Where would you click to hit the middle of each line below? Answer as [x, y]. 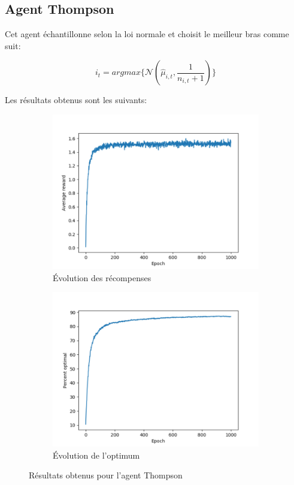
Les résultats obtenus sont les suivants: [76, 100]
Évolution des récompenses [102, 277]
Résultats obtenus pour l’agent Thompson [106, 475]
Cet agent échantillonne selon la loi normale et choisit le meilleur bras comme [147, 34]
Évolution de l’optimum [96, 455]
